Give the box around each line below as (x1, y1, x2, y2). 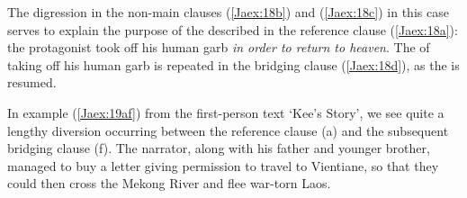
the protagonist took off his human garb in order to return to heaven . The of (7, 38, 430, 57)
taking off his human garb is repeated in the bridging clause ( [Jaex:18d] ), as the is (7, 55, 460, 74)
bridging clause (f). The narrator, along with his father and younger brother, (7, 139, 430, 157)
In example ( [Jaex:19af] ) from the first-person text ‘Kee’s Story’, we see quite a (7, 103, 445, 121)
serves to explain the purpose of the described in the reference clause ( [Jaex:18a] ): (7, 20, 458, 39)
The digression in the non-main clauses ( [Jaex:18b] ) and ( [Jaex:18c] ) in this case (7, 3, 449, 21)
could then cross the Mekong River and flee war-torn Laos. (7, 174, 331, 193)
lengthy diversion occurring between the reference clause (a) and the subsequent (7, 121, 449, 139)
